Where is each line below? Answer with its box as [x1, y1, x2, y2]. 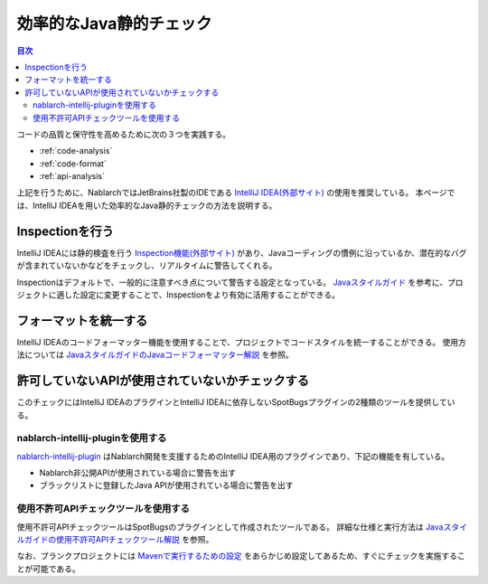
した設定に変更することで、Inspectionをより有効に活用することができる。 [63, 289, 341, 300]
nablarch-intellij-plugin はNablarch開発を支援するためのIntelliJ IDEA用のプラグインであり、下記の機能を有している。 [16, 450, 450, 461]
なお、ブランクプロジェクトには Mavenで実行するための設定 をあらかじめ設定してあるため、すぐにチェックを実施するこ [16, 551, 465, 561]
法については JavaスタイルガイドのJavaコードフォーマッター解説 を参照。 [16, 349, 294, 361]
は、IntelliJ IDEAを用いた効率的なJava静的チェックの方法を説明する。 [16, 200, 277, 211]
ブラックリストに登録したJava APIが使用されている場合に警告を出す [39, 480, 294, 491]
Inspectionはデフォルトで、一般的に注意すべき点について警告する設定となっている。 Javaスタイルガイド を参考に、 [16, 277, 448, 287]
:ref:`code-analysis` [39, 146, 113, 156]
